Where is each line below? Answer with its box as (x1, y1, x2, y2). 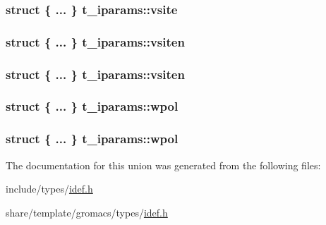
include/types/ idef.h (6, 181, 93, 196)
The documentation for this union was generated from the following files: (6, 157, 321, 172)
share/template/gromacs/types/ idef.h (6, 205, 168, 219)
